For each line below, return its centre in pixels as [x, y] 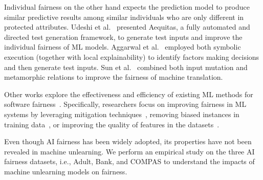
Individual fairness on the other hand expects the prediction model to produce [127, 7]
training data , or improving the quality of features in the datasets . [112, 124]
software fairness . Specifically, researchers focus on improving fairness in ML [125, 104]
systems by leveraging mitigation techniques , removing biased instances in [122, 114]
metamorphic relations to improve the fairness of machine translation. [114, 77]
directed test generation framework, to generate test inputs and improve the [123, 37]
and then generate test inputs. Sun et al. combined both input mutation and [126, 67]
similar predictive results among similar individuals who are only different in [124, 17]
